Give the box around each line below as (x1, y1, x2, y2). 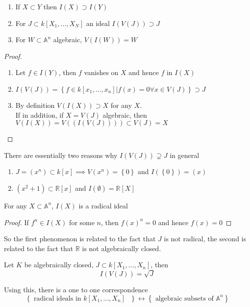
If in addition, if (15, 109, 64, 120)
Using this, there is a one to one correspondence (4, 284, 148, 295)
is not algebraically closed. (82, 243, 161, 253)
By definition (15, 100, 55, 110)
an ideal (86, 18, 110, 28)
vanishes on (84, 67, 119, 77)
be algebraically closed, (24, 259, 94, 270)
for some (69, 217, 95, 227)
